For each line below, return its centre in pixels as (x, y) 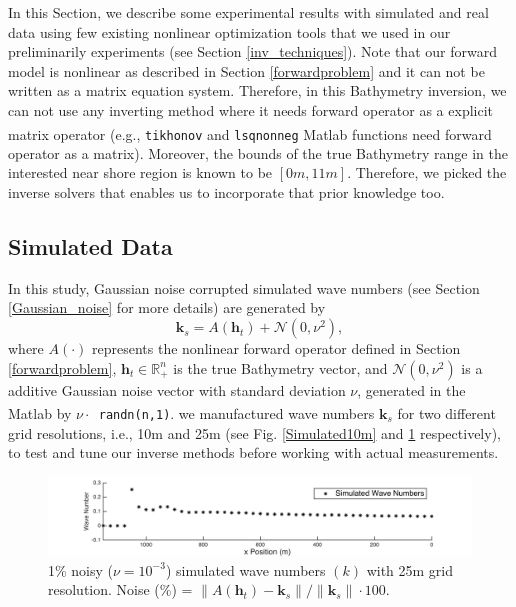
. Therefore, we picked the (427, 172)
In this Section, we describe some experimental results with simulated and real (248, 12)
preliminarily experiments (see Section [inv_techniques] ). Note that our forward (252, 51)
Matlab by (40, 412)
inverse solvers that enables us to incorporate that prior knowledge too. (226, 192)
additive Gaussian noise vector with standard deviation (177, 389)
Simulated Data (90, 246)
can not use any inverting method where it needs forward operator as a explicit (251, 109)
